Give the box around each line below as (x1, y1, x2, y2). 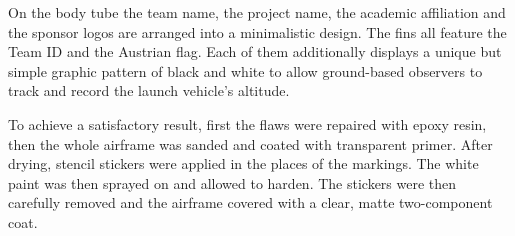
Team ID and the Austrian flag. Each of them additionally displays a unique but (8, 41, 502, 62)
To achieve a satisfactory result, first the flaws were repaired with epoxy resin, (8, 113, 487, 134)
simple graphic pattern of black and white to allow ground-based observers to (8, 60, 483, 81)
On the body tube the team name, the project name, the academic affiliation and (8, 2, 506, 22)
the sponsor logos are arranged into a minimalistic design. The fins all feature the (8, 21, 507, 42)
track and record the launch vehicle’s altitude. (8, 80, 290, 101)
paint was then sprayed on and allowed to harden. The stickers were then (8, 172, 457, 193)
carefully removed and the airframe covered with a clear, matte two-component (8, 192, 493, 213)
